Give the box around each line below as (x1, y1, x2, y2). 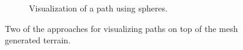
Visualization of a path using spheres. (29, 2, 168, 14)
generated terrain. (5, 34, 71, 46)
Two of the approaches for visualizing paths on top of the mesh (5, 22, 238, 34)
